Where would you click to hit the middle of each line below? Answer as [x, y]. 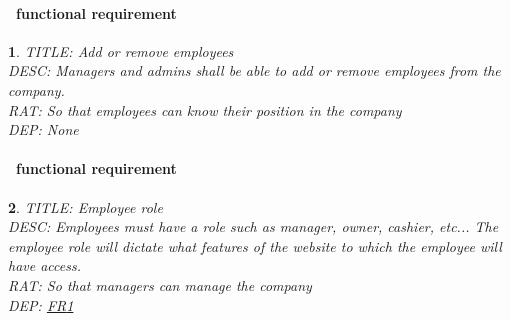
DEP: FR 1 [41, 304]
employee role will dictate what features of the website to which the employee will [255, 245]
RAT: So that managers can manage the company [160, 284]
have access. [44, 265]
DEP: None [43, 129]
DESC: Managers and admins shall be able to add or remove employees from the [254, 70]
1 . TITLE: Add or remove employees [121, 50]
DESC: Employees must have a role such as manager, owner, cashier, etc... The [253, 226]
